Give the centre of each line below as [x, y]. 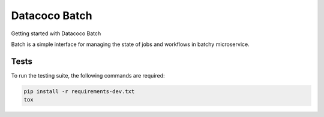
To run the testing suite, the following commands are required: [88, 75]
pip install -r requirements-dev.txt [79, 91]
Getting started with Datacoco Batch [56, 33]
